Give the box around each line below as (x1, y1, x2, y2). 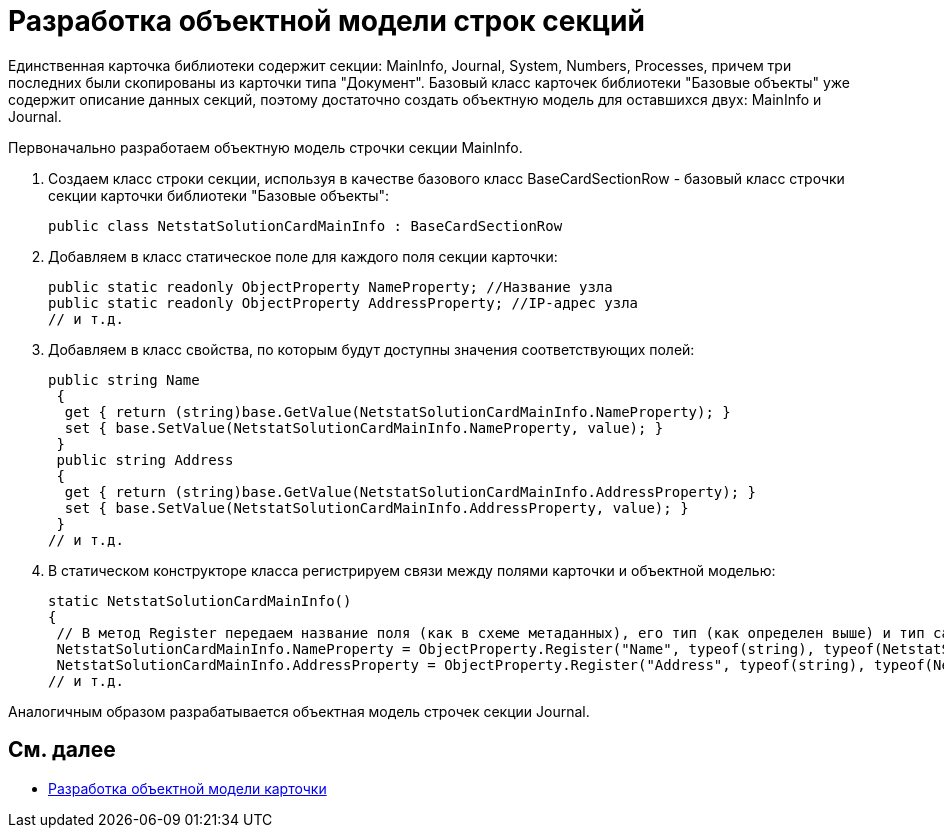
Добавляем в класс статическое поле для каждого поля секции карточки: (48, 247, 558, 265)
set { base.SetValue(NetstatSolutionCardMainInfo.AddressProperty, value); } (64, 499, 689, 516)
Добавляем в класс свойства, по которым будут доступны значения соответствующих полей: (48, 340, 695, 358)
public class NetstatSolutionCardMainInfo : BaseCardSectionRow (48, 217, 563, 234)
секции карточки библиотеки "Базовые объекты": (48, 186, 389, 204)
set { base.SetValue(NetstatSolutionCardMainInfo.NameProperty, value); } (64, 419, 664, 436)
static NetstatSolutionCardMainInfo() (48, 592, 352, 609)
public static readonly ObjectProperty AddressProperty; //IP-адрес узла (48, 294, 639, 311)
